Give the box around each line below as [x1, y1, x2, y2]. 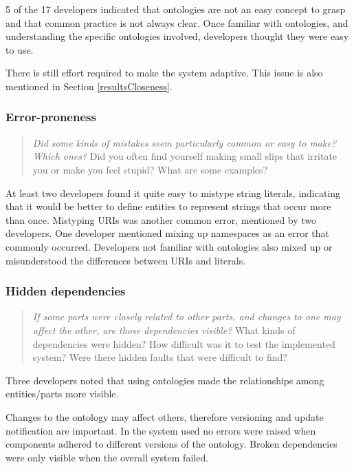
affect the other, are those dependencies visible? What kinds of [32, 322, 296, 337]
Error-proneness [5, 108, 96, 125]
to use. [5, 42, 34, 56]
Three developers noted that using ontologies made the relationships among [5, 373, 324, 387]
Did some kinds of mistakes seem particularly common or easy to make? [32, 135, 337, 149]
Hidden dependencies [5, 282, 126, 300]
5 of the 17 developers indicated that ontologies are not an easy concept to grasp [5, 2, 346, 16]
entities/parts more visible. [5, 386, 119, 401]
